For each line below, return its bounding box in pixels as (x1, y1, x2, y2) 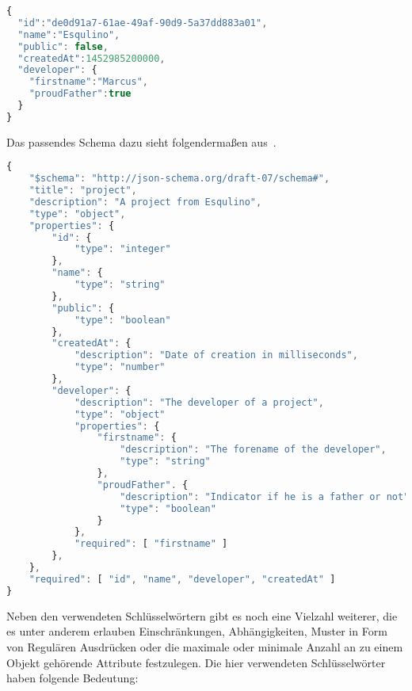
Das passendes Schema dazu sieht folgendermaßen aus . (6, 133, 277, 150)
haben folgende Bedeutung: (6, 670, 139, 686)
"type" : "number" (74, 361, 166, 373)
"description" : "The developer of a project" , (74, 396, 324, 408)
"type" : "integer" (74, 243, 171, 255)
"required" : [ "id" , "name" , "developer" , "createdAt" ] (29, 573, 336, 585)
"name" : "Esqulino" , (17, 29, 120, 40)
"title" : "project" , (29, 185, 137, 197)
